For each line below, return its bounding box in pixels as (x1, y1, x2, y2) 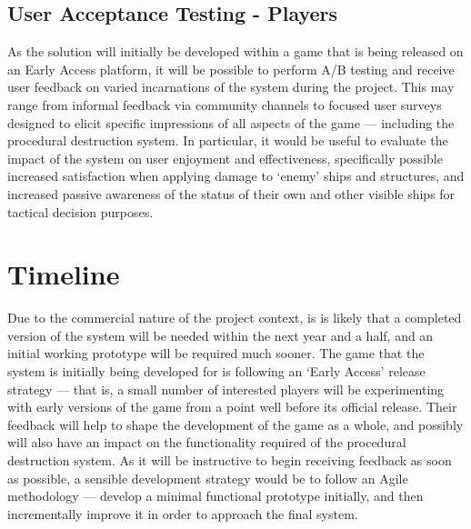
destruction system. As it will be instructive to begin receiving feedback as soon (7, 451, 452, 470)
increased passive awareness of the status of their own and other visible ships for (7, 184, 456, 203)
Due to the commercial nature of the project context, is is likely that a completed (7, 308, 462, 327)
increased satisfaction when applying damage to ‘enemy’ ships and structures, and (7, 166, 465, 185)
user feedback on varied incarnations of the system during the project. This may (7, 77, 455, 96)
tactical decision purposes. (7, 202, 154, 221)
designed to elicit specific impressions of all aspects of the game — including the (7, 113, 455, 132)
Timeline (7, 255, 120, 293)
